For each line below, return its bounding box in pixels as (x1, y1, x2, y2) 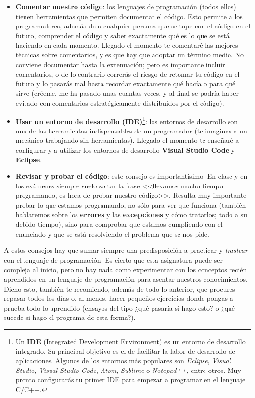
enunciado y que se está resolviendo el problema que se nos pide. (15, 228, 209, 239)
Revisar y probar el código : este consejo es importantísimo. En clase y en (15, 171, 248, 181)
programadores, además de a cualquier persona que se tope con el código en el (15, 21, 251, 31)
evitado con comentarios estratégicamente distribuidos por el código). (15, 97, 224, 107)
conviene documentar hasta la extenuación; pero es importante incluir (15, 59, 225, 69)
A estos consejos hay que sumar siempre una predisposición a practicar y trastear (4, 245, 248, 255)
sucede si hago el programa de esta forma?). (4, 312, 136, 322)
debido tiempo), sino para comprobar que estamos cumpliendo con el (15, 219, 223, 229)
